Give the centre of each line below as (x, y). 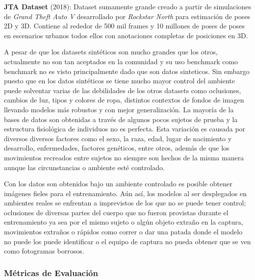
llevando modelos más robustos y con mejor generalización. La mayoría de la (119, 109)
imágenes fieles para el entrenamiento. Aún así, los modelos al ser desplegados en (125, 193)
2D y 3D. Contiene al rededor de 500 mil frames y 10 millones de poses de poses (124, 26)
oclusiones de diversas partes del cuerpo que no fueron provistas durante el (116, 212)
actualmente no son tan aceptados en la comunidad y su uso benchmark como (121, 61)
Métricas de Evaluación (51, 272)
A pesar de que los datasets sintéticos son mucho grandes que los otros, (111, 52)
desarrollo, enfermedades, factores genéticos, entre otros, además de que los (117, 148)
